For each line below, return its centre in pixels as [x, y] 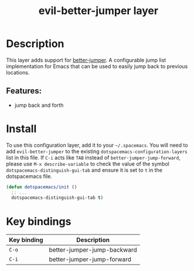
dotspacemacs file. [29, 176]
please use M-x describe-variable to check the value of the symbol [88, 164]
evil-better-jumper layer [98, 11]
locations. [18, 72]
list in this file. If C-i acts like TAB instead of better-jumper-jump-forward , [93, 157]
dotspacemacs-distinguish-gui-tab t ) [57, 198]
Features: [24, 91]
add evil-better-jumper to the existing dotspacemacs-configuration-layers [97, 151]
